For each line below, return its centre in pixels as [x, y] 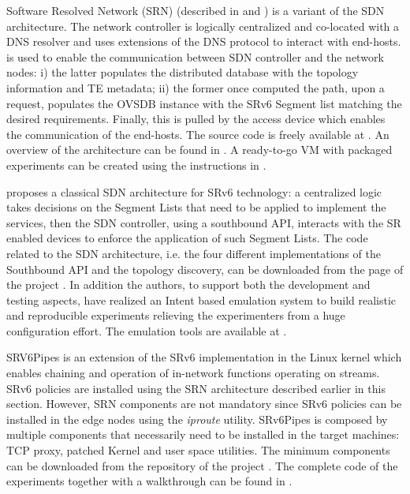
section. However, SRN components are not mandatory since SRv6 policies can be [204, 404]
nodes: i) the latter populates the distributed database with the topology [183, 72]
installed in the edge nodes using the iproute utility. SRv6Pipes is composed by [197, 419]
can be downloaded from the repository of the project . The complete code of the [202, 465]
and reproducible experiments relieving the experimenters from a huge [176, 315]
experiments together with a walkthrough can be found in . [149, 481]
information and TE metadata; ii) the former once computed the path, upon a [196, 87]
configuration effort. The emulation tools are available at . [147, 330]
